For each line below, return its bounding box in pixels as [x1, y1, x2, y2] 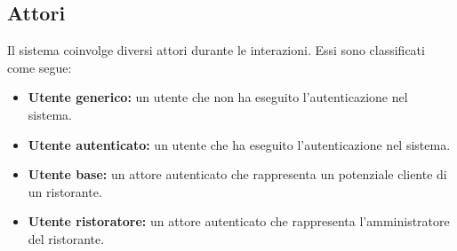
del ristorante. [28, 229, 105, 247]
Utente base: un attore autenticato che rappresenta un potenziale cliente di [28, 165, 447, 184]
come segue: [7, 58, 72, 76]
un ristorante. [28, 182, 102, 200]
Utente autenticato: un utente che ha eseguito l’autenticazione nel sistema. [28, 135, 451, 153]
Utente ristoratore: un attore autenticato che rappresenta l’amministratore [28, 212, 450, 231]
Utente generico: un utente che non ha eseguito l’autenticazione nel [28, 88, 408, 106]
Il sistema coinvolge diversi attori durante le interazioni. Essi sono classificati [7, 41, 425, 59]
